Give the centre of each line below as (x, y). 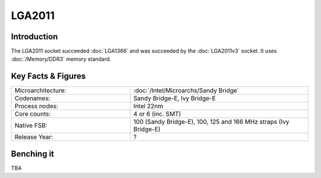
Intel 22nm (148, 106)
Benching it (33, 154)
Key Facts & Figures (48, 76)
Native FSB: (31, 126)
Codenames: (32, 98)
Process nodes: (37, 106)
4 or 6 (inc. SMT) (157, 114)
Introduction (34, 37)
